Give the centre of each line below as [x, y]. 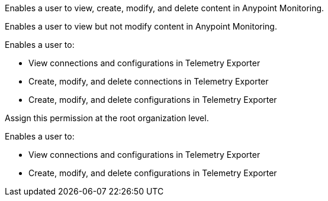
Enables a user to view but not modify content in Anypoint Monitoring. [141, 26]
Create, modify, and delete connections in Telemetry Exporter [149, 81]
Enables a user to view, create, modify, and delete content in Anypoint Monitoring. [165, 8]
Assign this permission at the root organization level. [107, 118]
